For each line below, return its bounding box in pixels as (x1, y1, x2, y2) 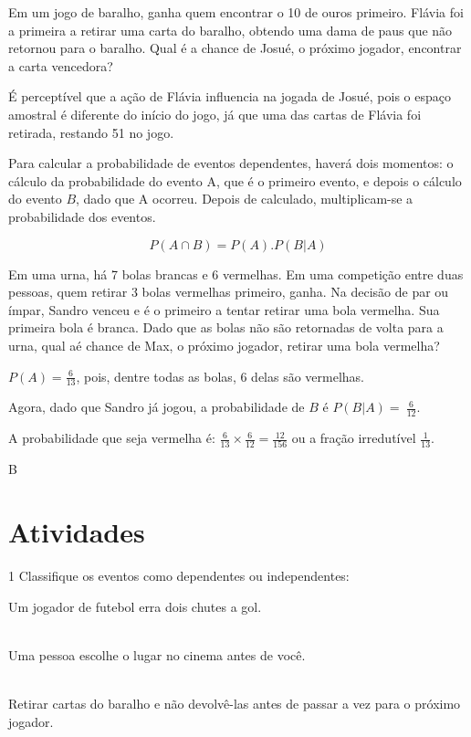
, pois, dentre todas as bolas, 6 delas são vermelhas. (76, 366, 365, 385)
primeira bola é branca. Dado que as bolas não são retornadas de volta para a (8, 318, 444, 337)
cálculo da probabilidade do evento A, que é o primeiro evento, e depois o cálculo (8, 171, 462, 190)
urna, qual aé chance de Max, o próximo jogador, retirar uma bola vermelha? (8, 335, 440, 354)
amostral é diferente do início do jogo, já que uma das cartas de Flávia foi (8, 104, 422, 123)
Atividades (8, 513, 145, 551)
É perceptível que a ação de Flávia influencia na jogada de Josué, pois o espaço (8, 87, 451, 106)
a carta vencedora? (8, 56, 113, 75)
